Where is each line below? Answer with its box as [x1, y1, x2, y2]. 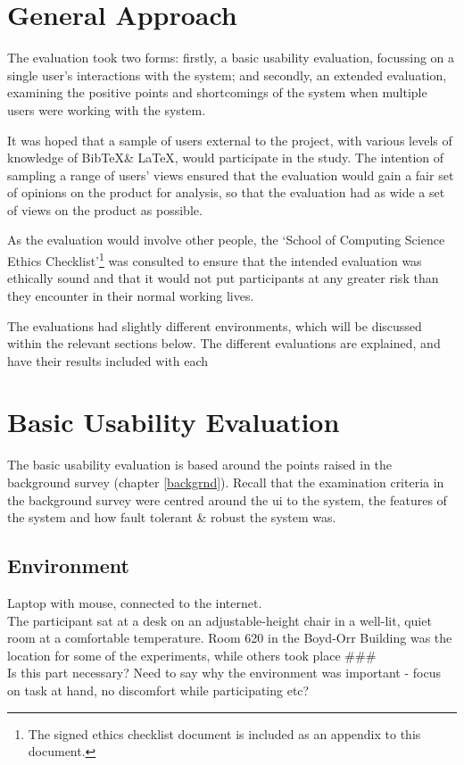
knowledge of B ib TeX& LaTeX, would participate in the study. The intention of [7, 148, 443, 167]
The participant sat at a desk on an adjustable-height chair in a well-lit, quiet [7, 611, 432, 629]
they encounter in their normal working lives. [7, 286, 254, 304]
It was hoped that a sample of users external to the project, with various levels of [7, 130, 452, 149]
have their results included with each [7, 351, 209, 370]
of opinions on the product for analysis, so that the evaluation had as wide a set [7, 183, 445, 202]
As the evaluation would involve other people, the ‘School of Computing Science [7, 230, 445, 249]
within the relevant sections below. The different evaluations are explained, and [7, 334, 441, 353]
